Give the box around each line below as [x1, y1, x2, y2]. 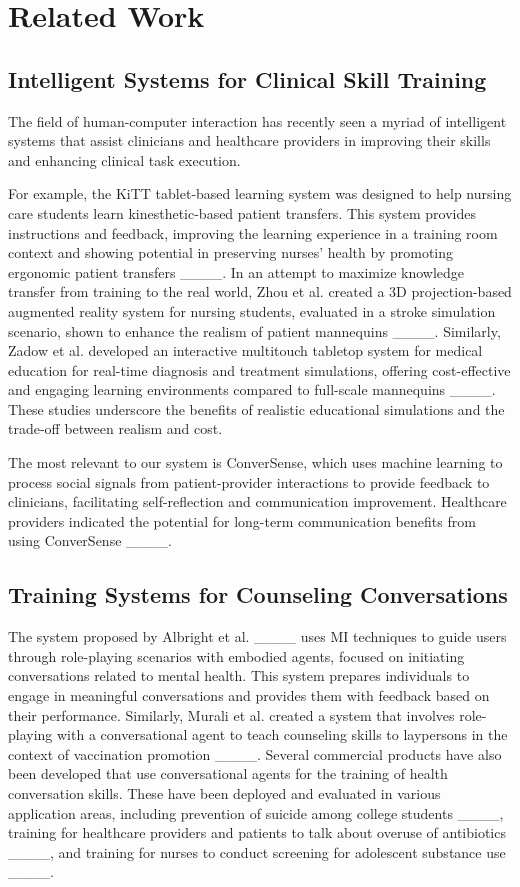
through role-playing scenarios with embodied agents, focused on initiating [8, 645, 465, 666]
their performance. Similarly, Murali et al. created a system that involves [8, 704, 455, 725]
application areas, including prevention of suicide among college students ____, [8, 802, 504, 823]
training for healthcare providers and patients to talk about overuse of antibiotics [8, 822, 506, 843]
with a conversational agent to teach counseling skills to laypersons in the [57, 724, 508, 745]
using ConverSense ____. [8, 530, 172, 551]
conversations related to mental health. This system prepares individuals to [8, 665, 470, 686]
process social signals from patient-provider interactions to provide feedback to [8, 471, 490, 492]
